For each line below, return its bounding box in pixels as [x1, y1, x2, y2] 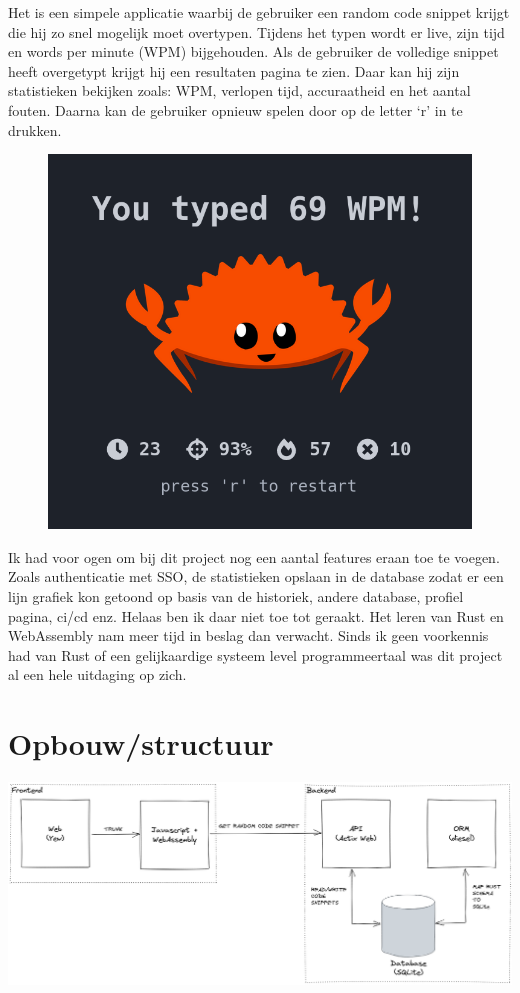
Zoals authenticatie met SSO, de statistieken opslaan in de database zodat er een [8, 566, 504, 587]
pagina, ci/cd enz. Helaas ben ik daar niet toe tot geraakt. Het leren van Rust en [8, 605, 504, 626]
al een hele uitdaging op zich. [8, 664, 187, 685]
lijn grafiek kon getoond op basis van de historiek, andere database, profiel [8, 586, 464, 606]
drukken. [8, 119, 62, 140]
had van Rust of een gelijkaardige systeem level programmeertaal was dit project [8, 644, 503, 665]
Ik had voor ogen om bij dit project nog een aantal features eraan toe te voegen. [8, 546, 500, 567]
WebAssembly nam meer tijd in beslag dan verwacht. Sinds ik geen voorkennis [8, 625, 489, 646]
